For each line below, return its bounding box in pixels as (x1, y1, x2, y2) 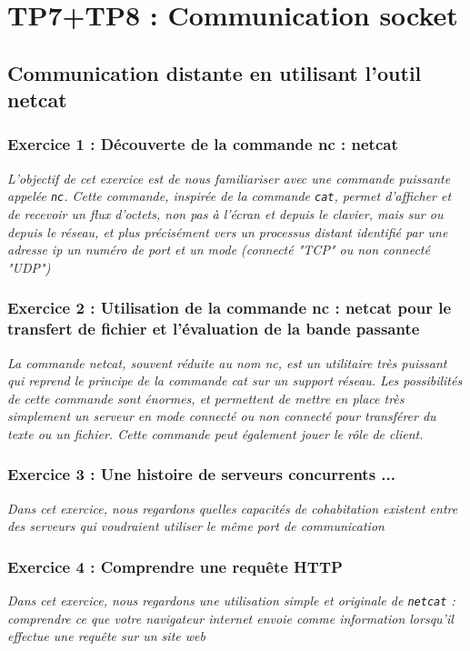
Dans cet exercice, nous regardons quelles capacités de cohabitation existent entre (7, 498, 458, 517)
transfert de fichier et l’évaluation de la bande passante (7, 317, 420, 340)
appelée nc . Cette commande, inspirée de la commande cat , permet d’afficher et (7, 186, 452, 205)
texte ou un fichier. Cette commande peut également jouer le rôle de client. (7, 424, 424, 443)
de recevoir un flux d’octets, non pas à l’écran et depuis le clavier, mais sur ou (7, 205, 444, 224)
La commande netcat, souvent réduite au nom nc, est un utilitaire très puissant (7, 353, 447, 372)
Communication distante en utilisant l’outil (7, 58, 422, 86)
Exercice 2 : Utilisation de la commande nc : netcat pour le (7, 296, 452, 319)
